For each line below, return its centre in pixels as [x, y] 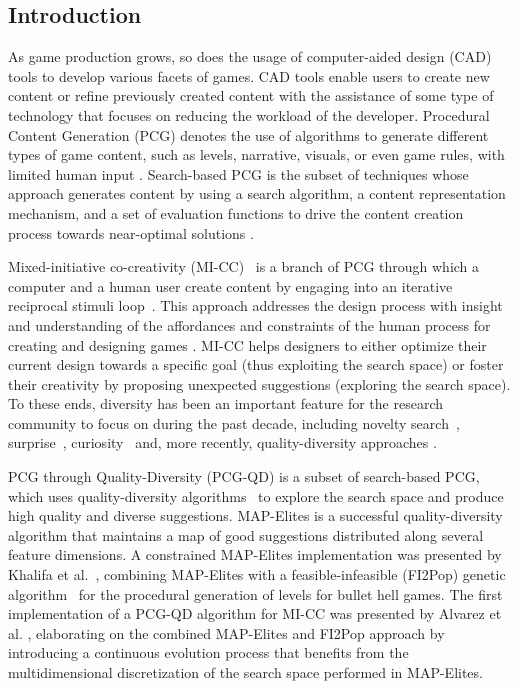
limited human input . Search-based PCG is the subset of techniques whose [238, 173]
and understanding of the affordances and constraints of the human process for [249, 324]
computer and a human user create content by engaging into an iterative [230, 285]
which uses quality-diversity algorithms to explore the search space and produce [256, 495]
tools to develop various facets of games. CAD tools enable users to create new [249, 75]
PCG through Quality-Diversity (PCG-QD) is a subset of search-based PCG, [244, 476]
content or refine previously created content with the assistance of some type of [251, 95]
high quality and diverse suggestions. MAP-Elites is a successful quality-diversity [255, 515]
